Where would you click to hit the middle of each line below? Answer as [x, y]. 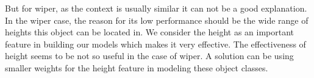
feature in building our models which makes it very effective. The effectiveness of [155, 44]
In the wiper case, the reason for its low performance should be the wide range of [157, 20]
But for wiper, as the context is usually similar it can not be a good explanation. [156, 8]
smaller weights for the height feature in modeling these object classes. [137, 67]
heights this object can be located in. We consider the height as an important [150, 32]
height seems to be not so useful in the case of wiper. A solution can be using [149, 56]
